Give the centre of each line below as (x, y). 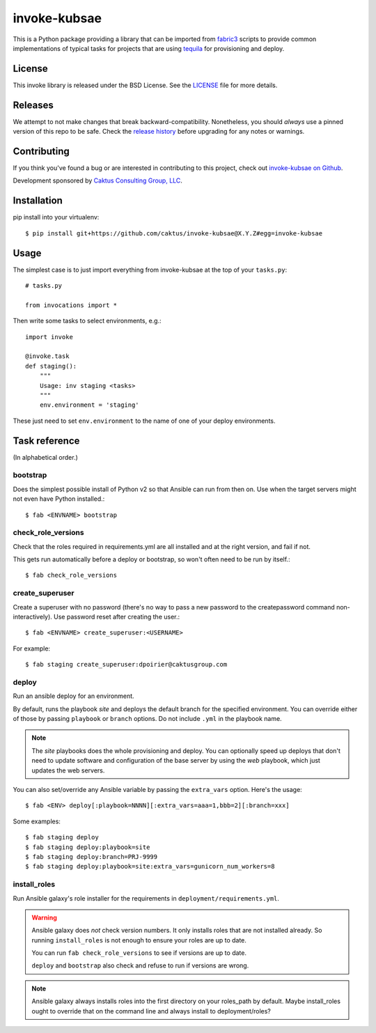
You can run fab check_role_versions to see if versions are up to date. (139, 953)
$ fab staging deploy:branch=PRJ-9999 (92, 857)
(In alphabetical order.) (45, 457)
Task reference (46, 441)
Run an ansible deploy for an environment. (74, 696)
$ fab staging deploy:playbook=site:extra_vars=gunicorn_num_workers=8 (150, 867)
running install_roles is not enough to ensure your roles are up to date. (139, 940)
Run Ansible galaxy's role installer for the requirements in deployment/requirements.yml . (146, 898)
